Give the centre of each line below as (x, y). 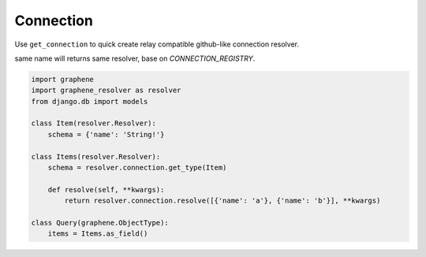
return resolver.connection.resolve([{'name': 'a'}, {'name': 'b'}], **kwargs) (222, 201)
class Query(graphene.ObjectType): (100, 223)
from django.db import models (90, 101)
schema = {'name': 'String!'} (106, 134)
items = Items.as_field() (98, 234)
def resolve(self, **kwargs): (106, 190)
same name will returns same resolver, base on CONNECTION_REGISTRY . (135, 58)
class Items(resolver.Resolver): (96, 156)
